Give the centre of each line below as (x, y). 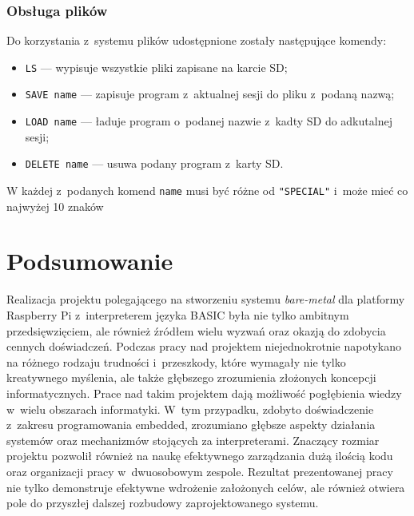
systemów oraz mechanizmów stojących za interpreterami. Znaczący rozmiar (193, 440)
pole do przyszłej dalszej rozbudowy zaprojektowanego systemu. (163, 503)
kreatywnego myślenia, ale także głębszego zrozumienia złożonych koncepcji (191, 377)
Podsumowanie (90, 261)
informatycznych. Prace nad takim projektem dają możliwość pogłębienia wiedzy (204, 393)
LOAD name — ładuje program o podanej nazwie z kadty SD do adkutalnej (209, 121)
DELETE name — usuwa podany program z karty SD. (154, 163)
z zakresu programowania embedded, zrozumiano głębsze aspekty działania (191, 425)
